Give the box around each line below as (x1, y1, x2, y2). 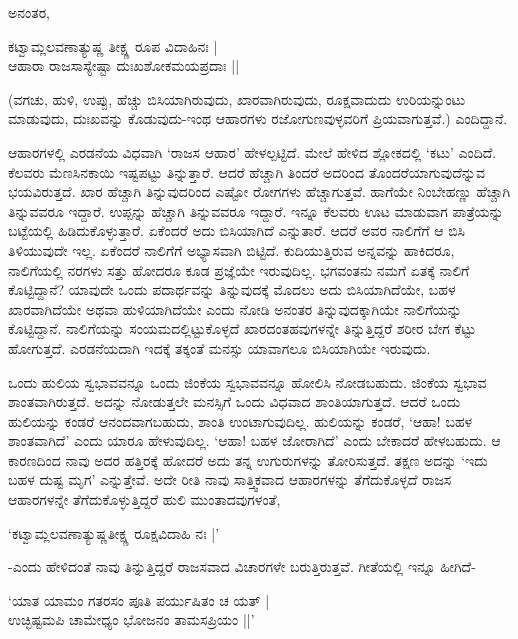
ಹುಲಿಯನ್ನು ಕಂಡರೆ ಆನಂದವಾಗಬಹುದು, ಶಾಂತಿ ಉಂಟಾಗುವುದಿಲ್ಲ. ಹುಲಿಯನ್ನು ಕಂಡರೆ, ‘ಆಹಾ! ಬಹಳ (8, 410, 473, 431)
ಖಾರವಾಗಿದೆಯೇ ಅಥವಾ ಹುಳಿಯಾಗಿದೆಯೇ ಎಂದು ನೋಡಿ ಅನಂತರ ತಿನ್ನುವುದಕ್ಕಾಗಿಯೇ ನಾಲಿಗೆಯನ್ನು (8, 298, 462, 319)
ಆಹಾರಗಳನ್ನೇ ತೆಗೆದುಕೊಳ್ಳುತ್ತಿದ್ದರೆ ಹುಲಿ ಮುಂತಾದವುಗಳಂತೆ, (8, 489, 281, 510)
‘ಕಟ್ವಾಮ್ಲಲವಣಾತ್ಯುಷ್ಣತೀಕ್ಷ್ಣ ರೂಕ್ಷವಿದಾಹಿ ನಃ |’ (8, 522, 220, 543)
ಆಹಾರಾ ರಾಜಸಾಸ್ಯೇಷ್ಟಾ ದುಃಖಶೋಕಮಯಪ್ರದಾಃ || (8, 55, 240, 76)
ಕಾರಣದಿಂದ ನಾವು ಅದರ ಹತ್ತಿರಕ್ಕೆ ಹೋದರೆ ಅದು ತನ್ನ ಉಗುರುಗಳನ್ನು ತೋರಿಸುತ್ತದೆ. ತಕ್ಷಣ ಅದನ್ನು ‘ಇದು (8, 449, 488, 470)
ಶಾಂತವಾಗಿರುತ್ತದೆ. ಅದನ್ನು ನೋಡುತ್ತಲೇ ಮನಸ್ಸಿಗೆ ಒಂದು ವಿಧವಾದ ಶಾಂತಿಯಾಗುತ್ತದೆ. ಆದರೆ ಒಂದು (8, 391, 461, 412)
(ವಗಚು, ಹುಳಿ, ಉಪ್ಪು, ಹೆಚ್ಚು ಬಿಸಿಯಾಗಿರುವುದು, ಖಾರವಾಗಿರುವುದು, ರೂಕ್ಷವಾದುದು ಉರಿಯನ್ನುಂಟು (8, 88, 466, 109)
